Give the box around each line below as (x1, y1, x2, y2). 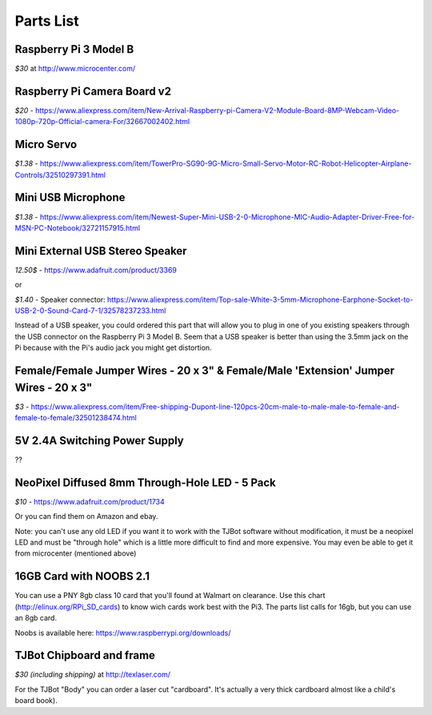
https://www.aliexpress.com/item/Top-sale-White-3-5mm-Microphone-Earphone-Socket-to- (106, 295, 414, 304)
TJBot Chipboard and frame (14, 649, 156, 662)
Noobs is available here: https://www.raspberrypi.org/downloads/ (14, 628, 231, 637)
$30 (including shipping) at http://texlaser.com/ (14, 669, 171, 680)
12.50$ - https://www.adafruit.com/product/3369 (14, 265, 178, 275)
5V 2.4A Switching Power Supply (14, 433, 184, 448)
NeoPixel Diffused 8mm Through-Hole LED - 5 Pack (14, 476, 276, 489)
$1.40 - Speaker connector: (14, 295, 106, 304)
